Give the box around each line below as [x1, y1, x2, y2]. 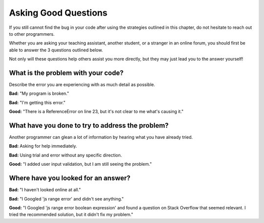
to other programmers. [9, 31, 55, 37]
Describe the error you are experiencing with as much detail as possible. [9, 82, 155, 88]
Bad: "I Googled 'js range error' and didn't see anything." [9, 196, 124, 201]
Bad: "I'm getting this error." [9, 99, 66, 105]
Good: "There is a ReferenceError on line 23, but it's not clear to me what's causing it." [9, 109, 184, 114]
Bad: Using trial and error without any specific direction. [9, 152, 122, 158]
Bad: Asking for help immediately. [9, 143, 77, 149]
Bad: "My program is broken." [9, 90, 69, 96]
